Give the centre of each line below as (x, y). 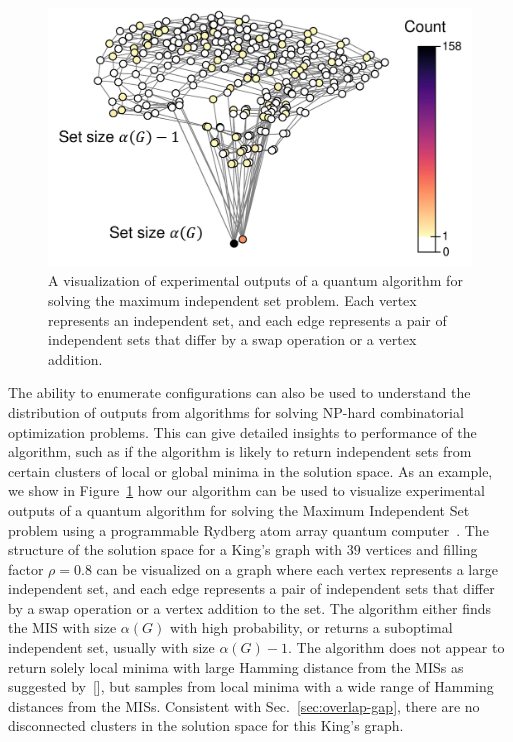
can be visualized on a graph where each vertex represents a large (297, 568)
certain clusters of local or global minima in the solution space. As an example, (250, 470)
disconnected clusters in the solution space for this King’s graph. (206, 725)
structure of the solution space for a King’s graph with (175, 549)
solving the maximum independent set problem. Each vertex (232, 299)
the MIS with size (62, 627)
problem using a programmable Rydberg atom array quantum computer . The (248, 529)
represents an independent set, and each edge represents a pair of (247, 319)
